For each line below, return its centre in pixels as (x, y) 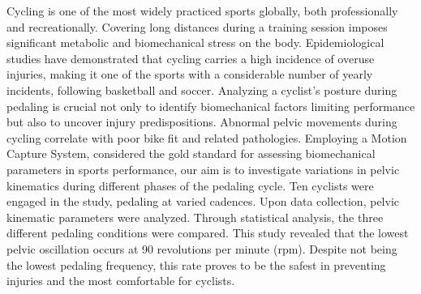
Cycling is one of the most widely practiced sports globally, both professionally (202, 11)
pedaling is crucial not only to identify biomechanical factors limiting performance (211, 106)
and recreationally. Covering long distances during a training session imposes (197, 26)
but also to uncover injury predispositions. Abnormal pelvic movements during (202, 122)
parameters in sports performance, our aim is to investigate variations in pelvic (203, 169)
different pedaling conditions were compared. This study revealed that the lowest (208, 233)
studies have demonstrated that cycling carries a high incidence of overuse (191, 58)
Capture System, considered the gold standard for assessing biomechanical (191, 153)
